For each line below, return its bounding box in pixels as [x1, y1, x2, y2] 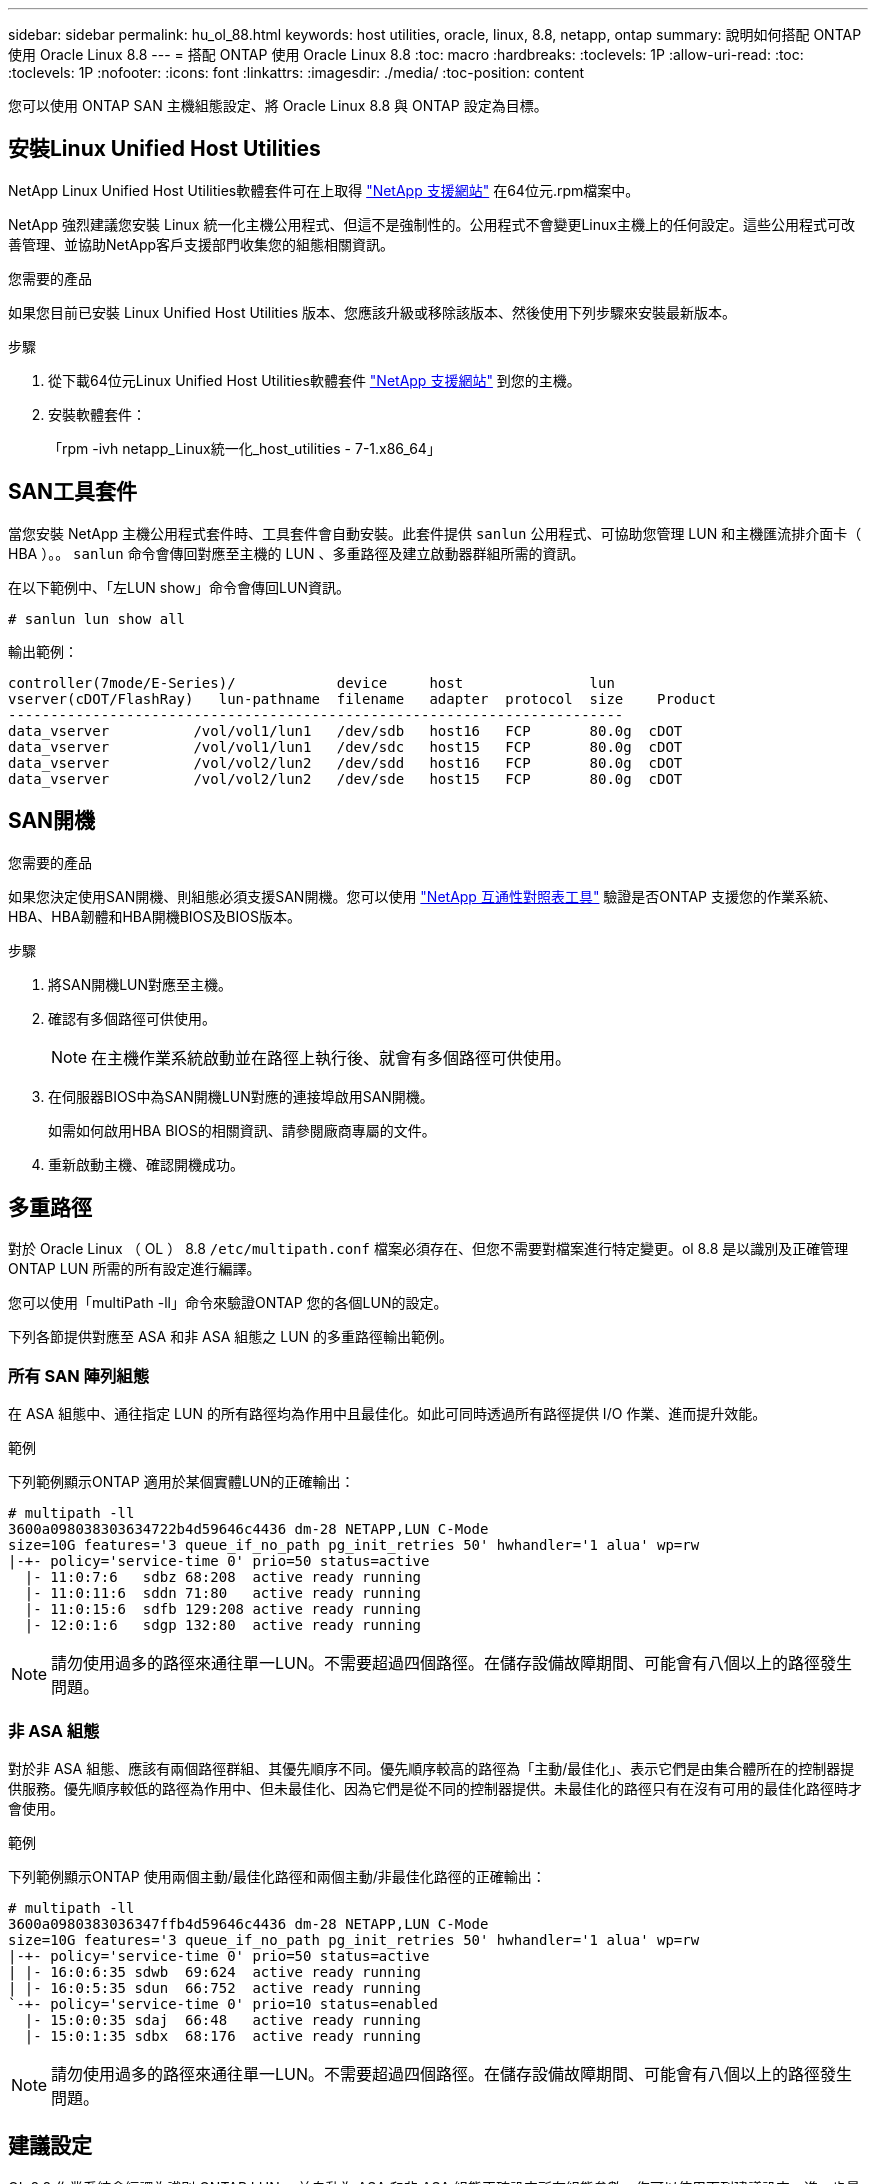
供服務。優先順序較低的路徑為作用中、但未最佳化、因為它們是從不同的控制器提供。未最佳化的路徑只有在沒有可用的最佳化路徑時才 [8, 1779, 862, 1797]
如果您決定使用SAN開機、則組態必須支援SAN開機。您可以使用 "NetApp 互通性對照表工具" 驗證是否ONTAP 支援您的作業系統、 [8, 887, 837, 905]
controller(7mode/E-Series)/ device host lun [8, 674, 615, 691]
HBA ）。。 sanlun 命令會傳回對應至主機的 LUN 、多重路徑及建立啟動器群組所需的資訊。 [8, 544, 585, 562]
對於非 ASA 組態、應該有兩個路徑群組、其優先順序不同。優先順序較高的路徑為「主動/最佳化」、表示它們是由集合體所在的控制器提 [8, 1759, 855, 1777]
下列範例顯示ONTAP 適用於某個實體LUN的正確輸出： [8, 1473, 355, 1491]
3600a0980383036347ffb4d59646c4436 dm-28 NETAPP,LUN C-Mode [8, 1915, 489, 1932]
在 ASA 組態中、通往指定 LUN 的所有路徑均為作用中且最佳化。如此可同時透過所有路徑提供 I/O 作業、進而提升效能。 [8, 1405, 767, 1423]
